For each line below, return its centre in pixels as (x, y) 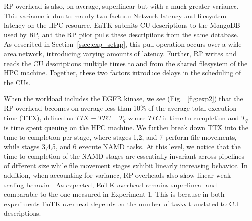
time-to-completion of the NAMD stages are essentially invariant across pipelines (124, 156)
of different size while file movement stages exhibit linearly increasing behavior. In (126, 165)
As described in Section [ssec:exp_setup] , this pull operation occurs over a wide (123, 44)
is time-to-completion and (201, 117)
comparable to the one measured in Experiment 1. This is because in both (114, 194)
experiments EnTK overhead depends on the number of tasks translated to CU (122, 203)
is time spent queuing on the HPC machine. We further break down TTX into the (126, 127)
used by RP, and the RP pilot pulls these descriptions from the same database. (121, 34)
